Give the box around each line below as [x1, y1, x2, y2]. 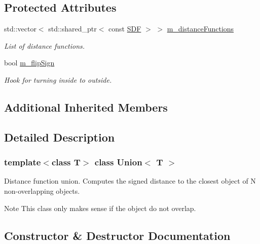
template [4, 156, 41, 168]
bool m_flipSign [4, 57, 55, 68]
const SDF [108, 23, 141, 34]
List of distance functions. [4, 40, 85, 51]
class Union [94, 156, 142, 168]
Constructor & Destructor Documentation [4, 227, 231, 243]
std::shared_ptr [48, 23, 97, 34]
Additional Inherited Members [4, 99, 168, 115]
